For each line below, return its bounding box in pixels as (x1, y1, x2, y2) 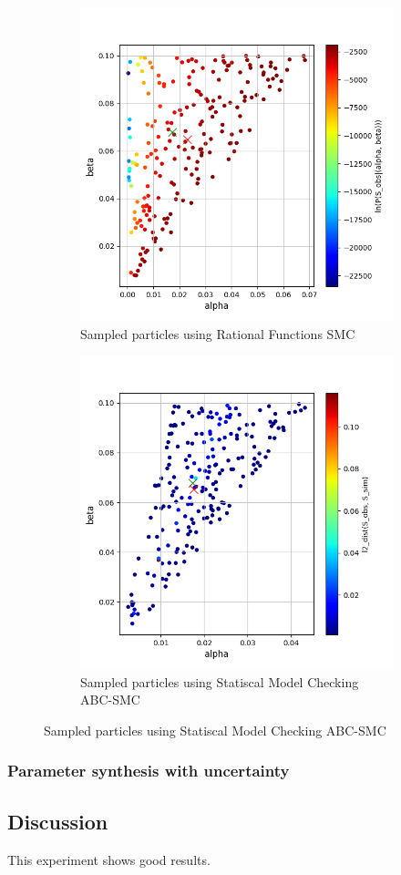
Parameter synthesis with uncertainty (7, 759, 290, 782)
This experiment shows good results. (7, 849, 211, 869)
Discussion (7, 807, 108, 835)
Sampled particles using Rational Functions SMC (80, 324, 355, 343)
